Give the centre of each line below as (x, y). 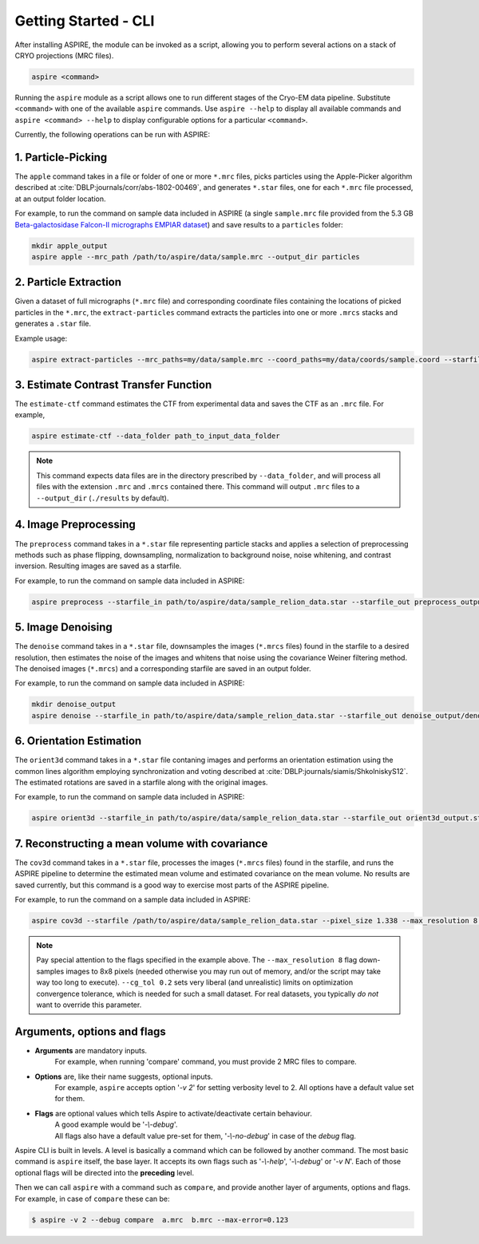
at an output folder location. (61, 199)
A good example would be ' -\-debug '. (116, 1124)
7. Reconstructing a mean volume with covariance (141, 843)
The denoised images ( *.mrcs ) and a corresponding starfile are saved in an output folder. (163, 668)
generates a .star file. (53, 324)
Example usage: (41, 338)
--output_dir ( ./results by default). (103, 498)
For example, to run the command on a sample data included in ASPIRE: (133, 900)
